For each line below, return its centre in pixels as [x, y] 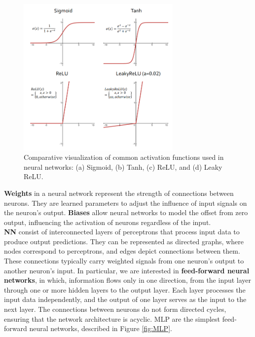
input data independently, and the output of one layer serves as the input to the [125, 299]
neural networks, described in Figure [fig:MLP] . [101, 328]
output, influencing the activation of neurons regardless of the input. [108, 222]
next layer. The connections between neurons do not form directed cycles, [115, 309]
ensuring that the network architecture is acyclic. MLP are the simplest [112, 318]
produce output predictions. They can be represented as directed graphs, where [124, 241]
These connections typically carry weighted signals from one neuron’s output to [124, 261]
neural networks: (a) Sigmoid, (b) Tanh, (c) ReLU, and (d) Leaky [123, 167]
